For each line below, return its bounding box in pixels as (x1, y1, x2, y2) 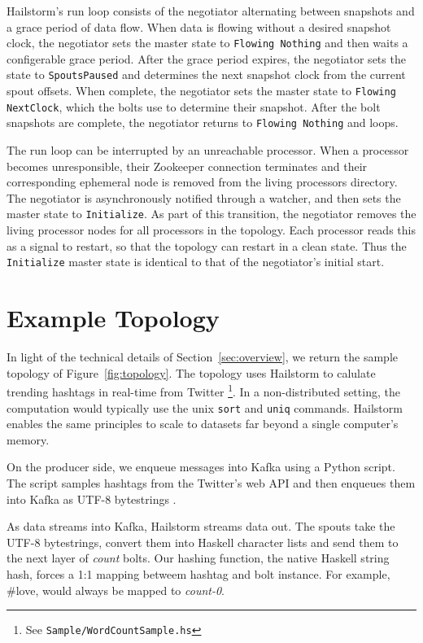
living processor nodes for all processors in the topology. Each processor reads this (7, 221, 416, 238)
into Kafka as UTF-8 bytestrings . (7, 490, 177, 507)
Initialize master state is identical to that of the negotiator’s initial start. (7, 253, 385, 270)
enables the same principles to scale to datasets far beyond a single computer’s (7, 415, 399, 432)
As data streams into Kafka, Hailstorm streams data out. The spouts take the (7, 518, 395, 535)
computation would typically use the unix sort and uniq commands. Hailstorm (7, 399, 403, 416)
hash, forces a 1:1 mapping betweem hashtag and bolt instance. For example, (7, 565, 390, 582)
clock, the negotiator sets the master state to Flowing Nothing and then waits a (7, 34, 408, 51)
